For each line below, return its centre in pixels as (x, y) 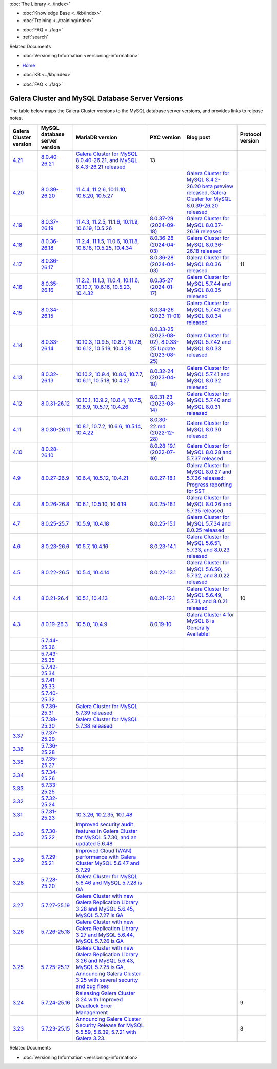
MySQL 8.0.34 (204, 316)
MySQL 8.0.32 (204, 381)
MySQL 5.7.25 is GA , (100, 967)
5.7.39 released (94, 713)
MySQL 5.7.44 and (209, 284)
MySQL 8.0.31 (203, 407)
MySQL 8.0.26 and (209, 504)
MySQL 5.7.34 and (209, 524)
